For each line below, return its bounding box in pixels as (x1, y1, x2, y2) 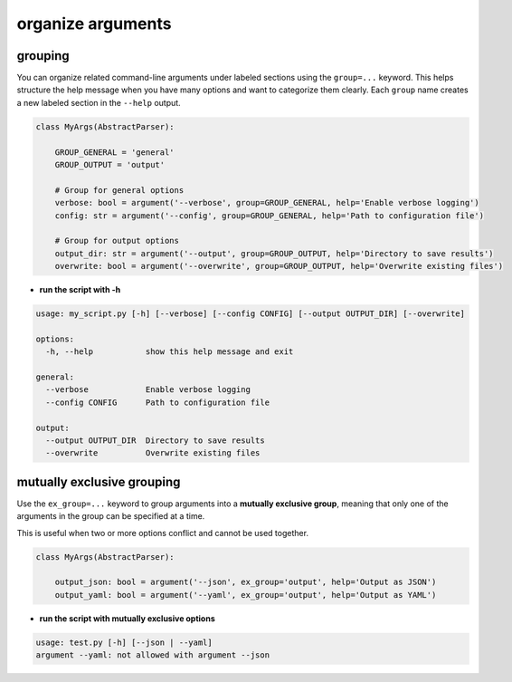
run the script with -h (39, 284, 121, 295)
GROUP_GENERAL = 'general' (54, 147, 175, 158)
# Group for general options (54, 185, 185, 195)
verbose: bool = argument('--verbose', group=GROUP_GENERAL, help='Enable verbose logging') (54, 197, 479, 208)
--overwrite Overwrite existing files (45, 448, 261, 458)
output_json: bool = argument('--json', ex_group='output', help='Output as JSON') (54, 577, 437, 588)
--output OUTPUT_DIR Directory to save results (45, 436, 266, 446)
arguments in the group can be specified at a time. (16, 511, 205, 522)
